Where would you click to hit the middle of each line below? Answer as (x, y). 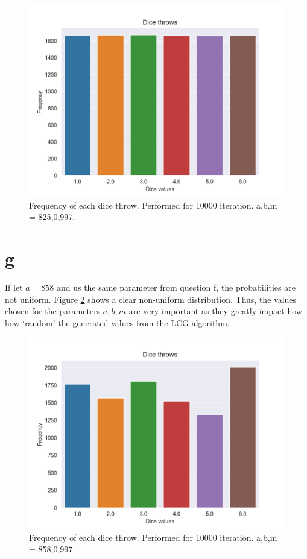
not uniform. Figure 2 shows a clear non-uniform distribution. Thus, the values (151, 299)
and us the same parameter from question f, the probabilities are (176, 287)
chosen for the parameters (53, 311)
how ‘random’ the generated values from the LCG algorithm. (117, 322)
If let (14, 287)
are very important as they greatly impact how (215, 311)
